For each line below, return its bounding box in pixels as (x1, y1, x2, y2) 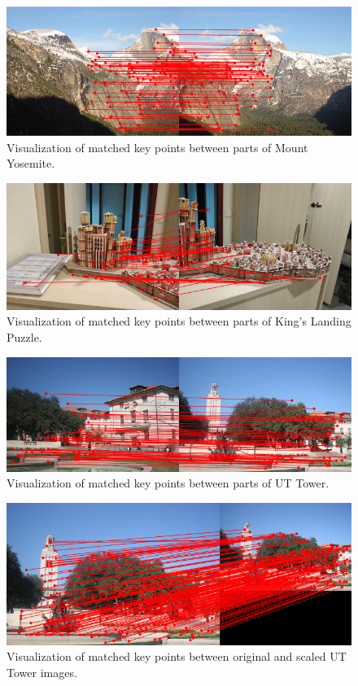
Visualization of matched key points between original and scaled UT (7, 648, 347, 665)
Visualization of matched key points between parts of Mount (7, 138, 308, 155)
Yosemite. (7, 155, 55, 172)
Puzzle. (7, 328, 42, 345)
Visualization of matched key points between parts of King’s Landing (7, 312, 351, 330)
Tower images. (7, 664, 77, 681)
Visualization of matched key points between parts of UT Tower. (7, 474, 330, 492)
